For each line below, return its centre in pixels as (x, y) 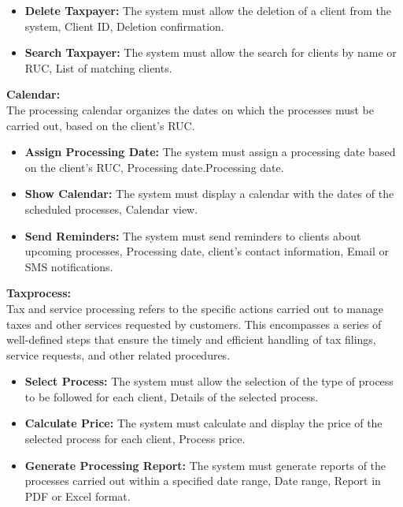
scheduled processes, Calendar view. (111, 209)
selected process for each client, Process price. (135, 439)
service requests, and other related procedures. (118, 354)
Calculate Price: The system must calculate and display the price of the (203, 423)
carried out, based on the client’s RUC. (101, 125)
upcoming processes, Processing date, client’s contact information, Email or (207, 251)
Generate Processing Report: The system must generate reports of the (205, 465)
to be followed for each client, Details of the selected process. (172, 396)
